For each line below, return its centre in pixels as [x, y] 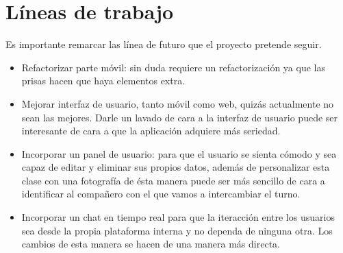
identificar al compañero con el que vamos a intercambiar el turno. [161, 194]
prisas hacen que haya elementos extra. [103, 81]
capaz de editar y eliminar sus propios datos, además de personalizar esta [176, 167]
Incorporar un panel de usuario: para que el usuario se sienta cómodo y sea [179, 153]
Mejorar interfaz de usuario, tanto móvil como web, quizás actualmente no [178, 103]
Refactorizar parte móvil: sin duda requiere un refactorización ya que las [173, 67]
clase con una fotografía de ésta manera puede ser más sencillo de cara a [173, 180]
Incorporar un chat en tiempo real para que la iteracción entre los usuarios [178, 217]
